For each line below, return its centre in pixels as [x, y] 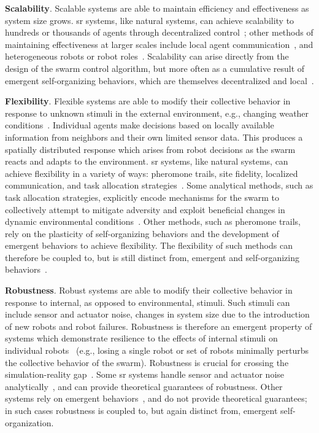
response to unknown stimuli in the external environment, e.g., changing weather [157, 113]
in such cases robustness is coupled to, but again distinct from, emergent [141, 410]
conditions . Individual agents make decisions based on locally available [140, 125]
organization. [29, 422]
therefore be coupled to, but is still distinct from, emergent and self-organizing [152, 257]
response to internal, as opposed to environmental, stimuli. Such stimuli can [148, 302]
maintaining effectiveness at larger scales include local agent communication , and [159, 44]
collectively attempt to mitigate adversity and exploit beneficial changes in [145, 209]
